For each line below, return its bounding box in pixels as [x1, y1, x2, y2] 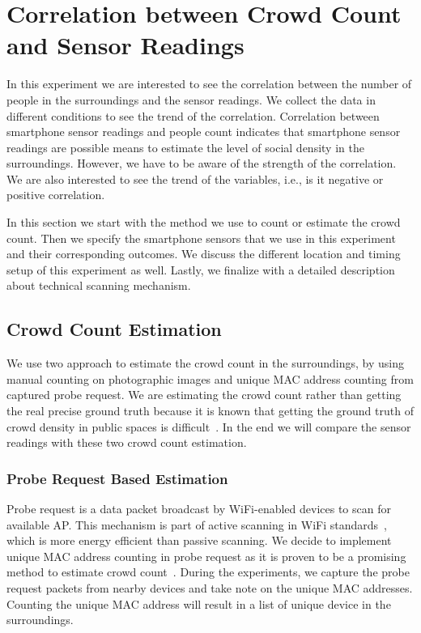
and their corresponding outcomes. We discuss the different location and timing [6, 245, 401, 262]
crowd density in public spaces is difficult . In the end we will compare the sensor [6, 418, 411, 435]
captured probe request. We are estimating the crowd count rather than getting [6, 386, 402, 403]
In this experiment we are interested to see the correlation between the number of [6, 75, 412, 92]
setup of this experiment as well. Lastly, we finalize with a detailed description [6, 261, 395, 278]
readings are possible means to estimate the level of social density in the [6, 138, 364, 155]
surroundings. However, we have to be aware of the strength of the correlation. [6, 155, 397, 172]
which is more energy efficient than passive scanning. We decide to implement [6, 532, 392, 549]
